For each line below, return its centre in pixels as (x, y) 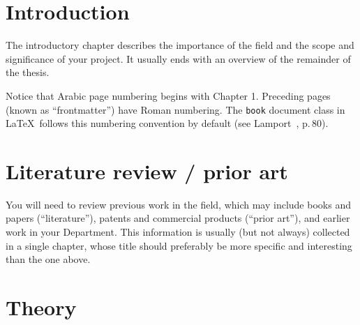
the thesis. (28, 72)
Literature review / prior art (147, 171)
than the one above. (48, 259)
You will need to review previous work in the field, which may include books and (178, 204)
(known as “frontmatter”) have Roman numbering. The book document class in (175, 109)
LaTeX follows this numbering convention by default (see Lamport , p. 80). (167, 123)
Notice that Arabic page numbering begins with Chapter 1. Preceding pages (168, 95)
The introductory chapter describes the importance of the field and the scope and (180, 45)
